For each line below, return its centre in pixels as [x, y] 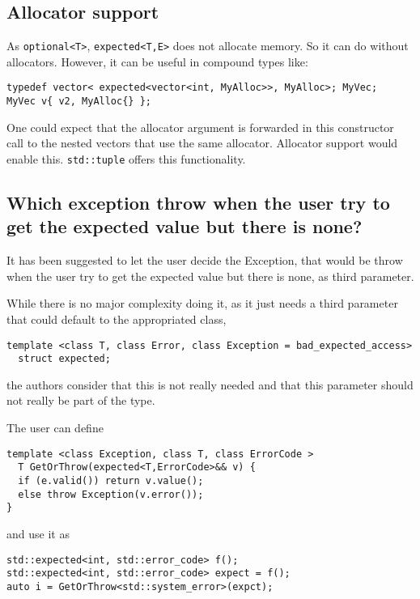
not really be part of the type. [81, 400]
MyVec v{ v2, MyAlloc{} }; [79, 102]
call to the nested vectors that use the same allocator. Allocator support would [202, 143]
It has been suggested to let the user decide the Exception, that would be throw [205, 260]
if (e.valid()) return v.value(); [111, 480]
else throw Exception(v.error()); [111, 494]
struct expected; [64, 359]
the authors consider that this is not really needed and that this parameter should [210, 384]
